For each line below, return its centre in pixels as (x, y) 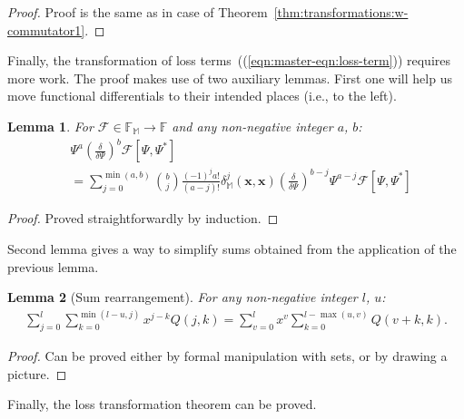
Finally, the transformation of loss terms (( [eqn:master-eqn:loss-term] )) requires (229, 60)
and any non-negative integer (252, 126)
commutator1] (46, 29)
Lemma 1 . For (50, 126)
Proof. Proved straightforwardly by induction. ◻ (143, 218)
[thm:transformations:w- (341, 12)
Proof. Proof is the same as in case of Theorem (138, 12)
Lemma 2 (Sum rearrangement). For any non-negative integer (183, 297)
